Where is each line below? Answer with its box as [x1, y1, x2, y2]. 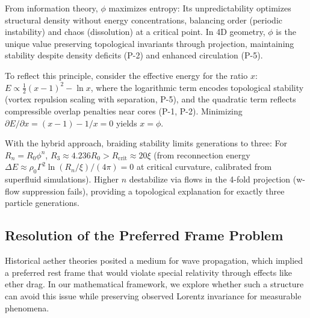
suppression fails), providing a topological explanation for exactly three [22, 184, 285, 197]
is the [276, 25, 296, 38]
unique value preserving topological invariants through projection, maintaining [5, 37, 294, 49]
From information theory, [5, 2, 98, 14]
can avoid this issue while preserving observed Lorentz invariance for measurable [5, 289, 302, 302]
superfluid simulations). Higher [5, 173, 119, 185]
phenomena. [5, 301, 49, 314]
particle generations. [5, 196, 79, 209]
